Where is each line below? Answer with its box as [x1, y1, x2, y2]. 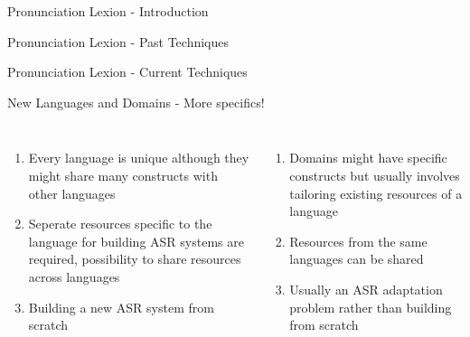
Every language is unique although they [28, 148, 249, 167]
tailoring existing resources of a [289, 183, 463, 202]
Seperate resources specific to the [28, 214, 212, 233]
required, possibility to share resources [28, 249, 241, 268]
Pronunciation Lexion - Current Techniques [7, 62, 248, 81]
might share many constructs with [28, 165, 218, 184]
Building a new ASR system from [28, 297, 214, 316]
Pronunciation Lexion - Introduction [7, 2, 209, 20]
